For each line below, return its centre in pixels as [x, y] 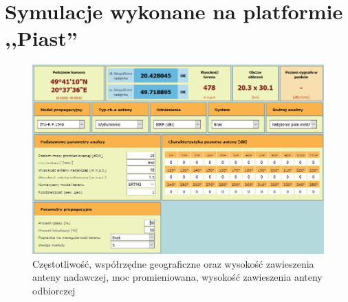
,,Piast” [41, 38]
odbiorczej [54, 290]
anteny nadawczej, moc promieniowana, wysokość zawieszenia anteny [177, 277]
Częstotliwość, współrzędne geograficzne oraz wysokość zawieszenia [173, 263]
